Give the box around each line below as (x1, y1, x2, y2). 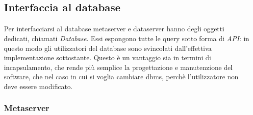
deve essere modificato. (4, 81, 73, 91)
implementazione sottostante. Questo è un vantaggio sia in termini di (4, 52, 211, 63)
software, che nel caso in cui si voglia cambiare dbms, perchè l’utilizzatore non (4, 71, 239, 82)
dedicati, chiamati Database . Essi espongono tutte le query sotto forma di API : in (4, 33, 250, 43)
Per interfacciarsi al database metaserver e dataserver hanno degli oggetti (4, 23, 225, 34)
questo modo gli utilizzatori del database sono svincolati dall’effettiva (4, 43, 212, 53)
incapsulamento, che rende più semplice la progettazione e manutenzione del (4, 62, 233, 72)
